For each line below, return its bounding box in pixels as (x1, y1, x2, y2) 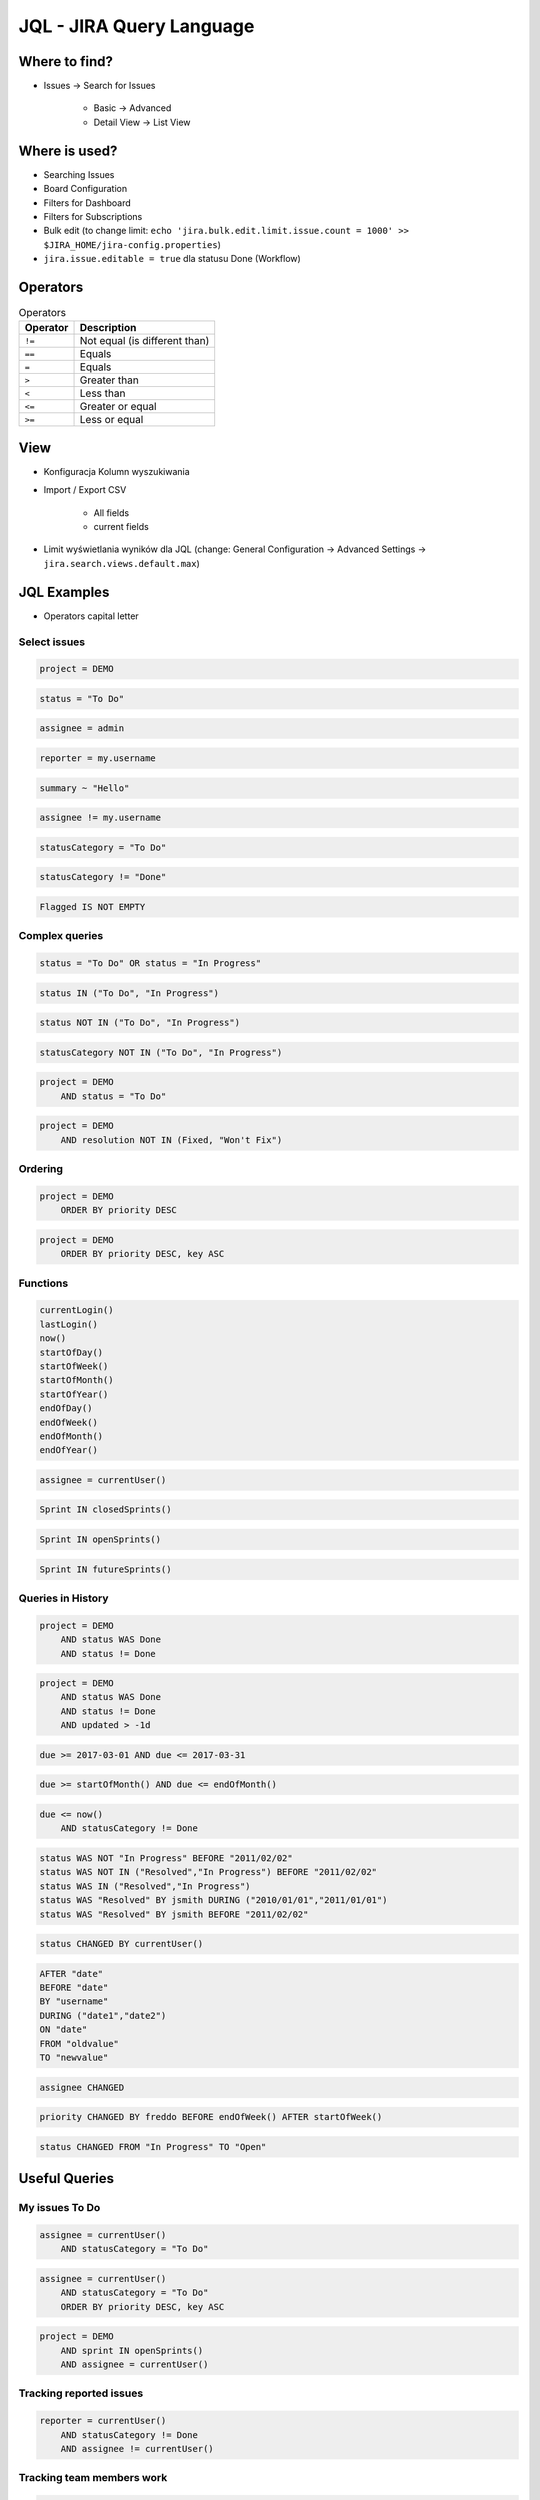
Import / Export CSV (43, 484, 127, 496)
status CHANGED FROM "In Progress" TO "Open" (39, 2141, 267, 2152)
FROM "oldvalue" (39, 2038, 120, 2049)
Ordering (18, 1162, 64, 1176)
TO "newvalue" (39, 2052, 109, 2064)
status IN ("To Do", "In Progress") (39, 987, 220, 999)
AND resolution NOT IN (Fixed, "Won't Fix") (60, 1134, 283, 1145)
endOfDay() (39, 1403, 93, 1414)
